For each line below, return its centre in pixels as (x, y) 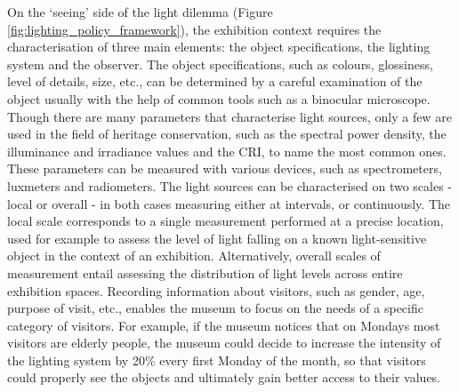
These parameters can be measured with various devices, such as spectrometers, (225, 168)
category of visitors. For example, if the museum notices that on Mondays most (224, 325)
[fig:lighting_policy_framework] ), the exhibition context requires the (194, 29)
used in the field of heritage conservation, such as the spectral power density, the (227, 134)
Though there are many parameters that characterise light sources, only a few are (229, 116)
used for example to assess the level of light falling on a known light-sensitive (217, 238)
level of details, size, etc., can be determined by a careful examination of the (215, 81)
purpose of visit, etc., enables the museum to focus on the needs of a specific (215, 308)
